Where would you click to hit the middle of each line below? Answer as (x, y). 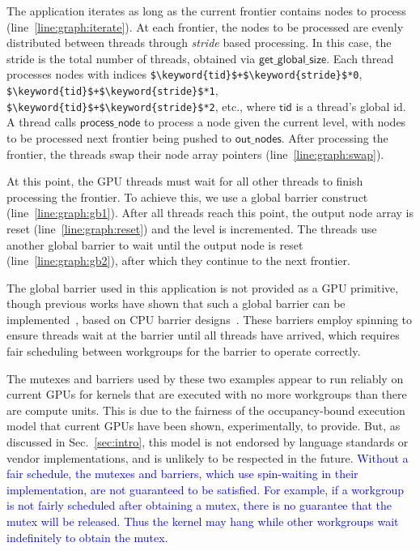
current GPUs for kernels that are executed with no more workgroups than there (207, 394)
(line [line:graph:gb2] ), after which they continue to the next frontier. (178, 261)
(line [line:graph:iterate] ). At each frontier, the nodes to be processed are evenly (205, 26)
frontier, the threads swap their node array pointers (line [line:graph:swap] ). (195, 154)
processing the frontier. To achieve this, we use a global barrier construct (187, 196)
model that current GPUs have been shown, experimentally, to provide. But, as (204, 426)
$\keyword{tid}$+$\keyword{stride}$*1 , (112, 90)
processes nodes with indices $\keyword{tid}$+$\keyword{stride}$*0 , (185, 74)
